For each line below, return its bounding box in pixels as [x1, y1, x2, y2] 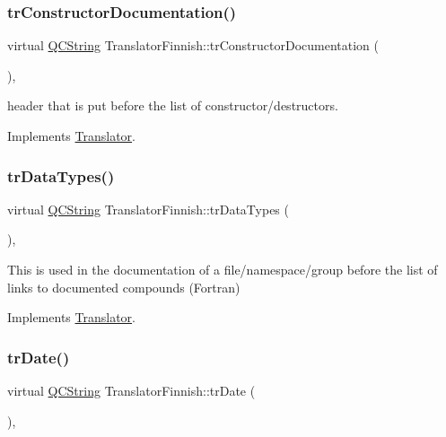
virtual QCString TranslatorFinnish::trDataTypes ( [7, 199, 289, 218]
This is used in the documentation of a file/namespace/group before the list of [7, 260, 438, 278]
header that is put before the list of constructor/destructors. [7, 96, 338, 115]
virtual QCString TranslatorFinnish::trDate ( [7, 381, 256, 399]
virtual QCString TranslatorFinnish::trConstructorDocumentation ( [7, 36, 380, 55]
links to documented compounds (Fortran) [7, 277, 240, 296]
